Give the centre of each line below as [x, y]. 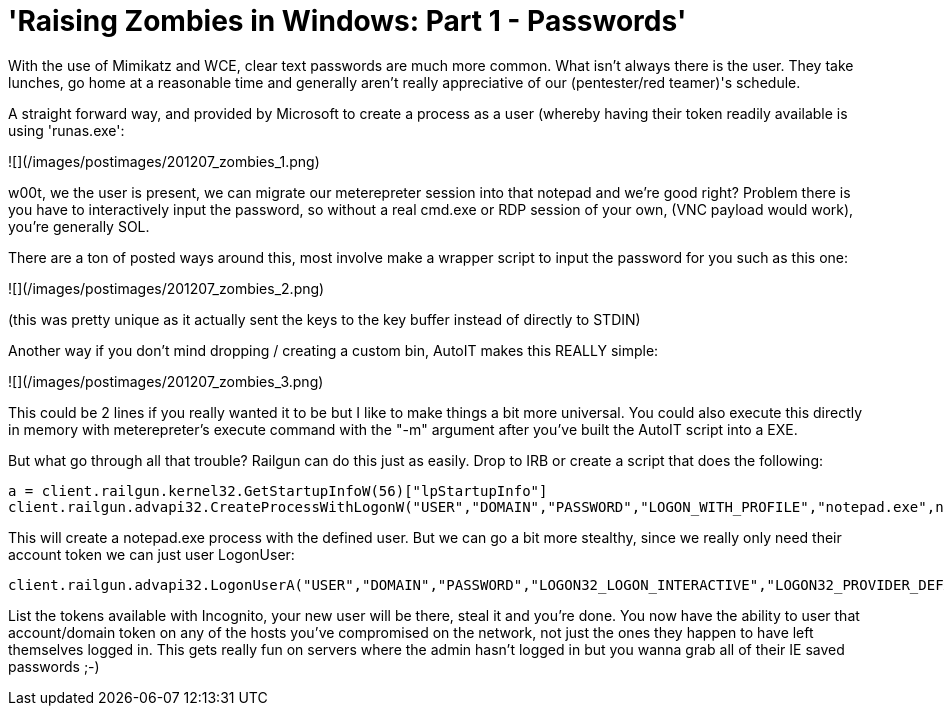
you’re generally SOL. [79, 226]
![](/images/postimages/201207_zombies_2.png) [166, 288]
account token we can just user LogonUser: [151, 554]
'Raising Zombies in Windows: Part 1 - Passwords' [347, 21]
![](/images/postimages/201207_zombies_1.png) [164, 161]
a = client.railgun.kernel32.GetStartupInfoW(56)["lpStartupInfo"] [278, 490]
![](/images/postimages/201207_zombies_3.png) [166, 381]
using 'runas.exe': [66, 130]
